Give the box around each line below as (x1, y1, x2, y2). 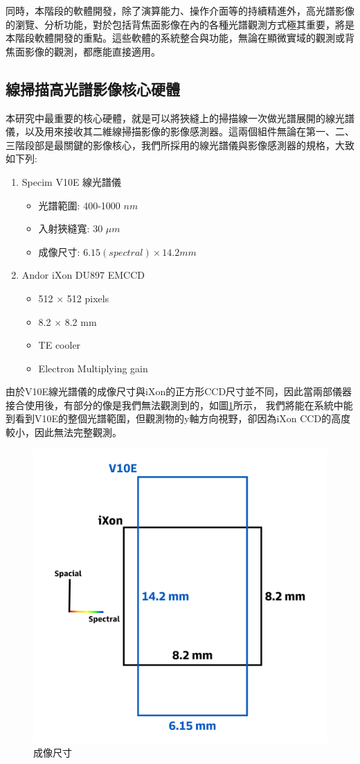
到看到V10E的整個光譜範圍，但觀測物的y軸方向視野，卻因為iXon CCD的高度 (6, 411, 351, 426)
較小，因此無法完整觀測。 (6, 425, 122, 440)
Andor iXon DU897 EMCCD (21, 268, 145, 282)
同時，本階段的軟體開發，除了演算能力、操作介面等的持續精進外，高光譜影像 (6, 3, 354, 17)
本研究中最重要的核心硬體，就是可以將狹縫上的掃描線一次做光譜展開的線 (6, 110, 335, 125)
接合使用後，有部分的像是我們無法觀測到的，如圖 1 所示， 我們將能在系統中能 (6, 397, 353, 412)
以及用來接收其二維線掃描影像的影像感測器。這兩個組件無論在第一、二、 (24, 124, 354, 139)
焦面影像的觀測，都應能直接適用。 (6, 44, 161, 58)
